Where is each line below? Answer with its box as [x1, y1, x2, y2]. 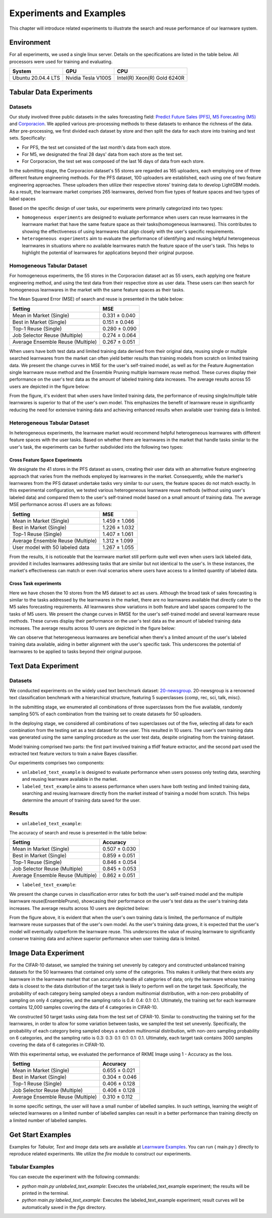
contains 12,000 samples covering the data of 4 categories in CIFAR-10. [9, 1004, 158, 1010]
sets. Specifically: [9, 135, 46, 141]
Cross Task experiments [9, 580, 61, 587]
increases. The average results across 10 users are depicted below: [9, 905, 150, 911]
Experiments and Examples [9, 8, 126, 19]
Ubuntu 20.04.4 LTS [12, 75, 60, 82]
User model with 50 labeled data [12, 543, 90, 551]
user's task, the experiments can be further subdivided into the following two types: [9, 444, 183, 450]
